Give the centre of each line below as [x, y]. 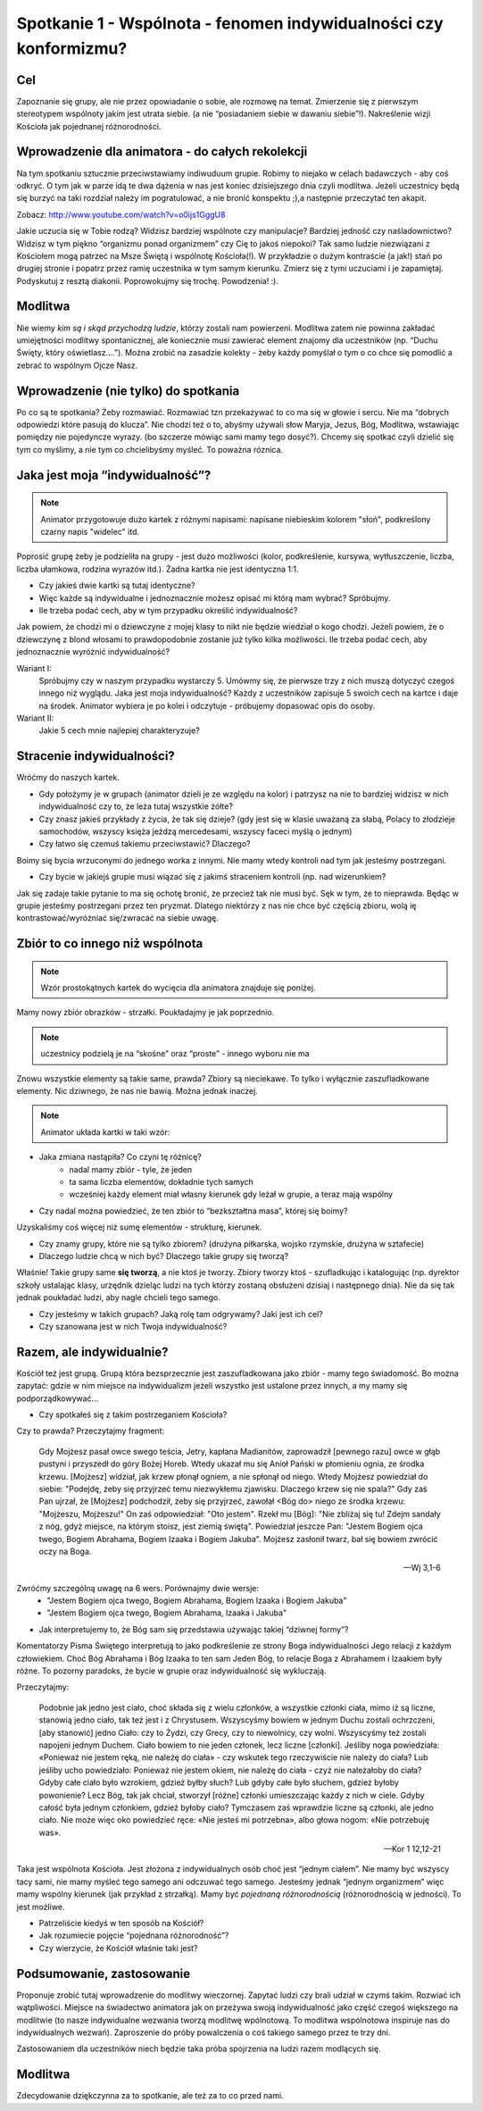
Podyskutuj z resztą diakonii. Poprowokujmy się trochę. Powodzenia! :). [148, 280]
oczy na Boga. [65, 1551]
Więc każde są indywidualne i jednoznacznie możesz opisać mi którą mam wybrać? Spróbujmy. [215, 597]
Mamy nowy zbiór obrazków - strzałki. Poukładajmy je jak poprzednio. [145, 1013]
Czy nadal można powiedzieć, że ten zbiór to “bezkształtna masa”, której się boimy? [193, 1211]
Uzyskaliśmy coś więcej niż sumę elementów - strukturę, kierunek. [139, 1227]
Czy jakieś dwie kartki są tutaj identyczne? [117, 586]
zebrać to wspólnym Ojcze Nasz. [77, 365]
